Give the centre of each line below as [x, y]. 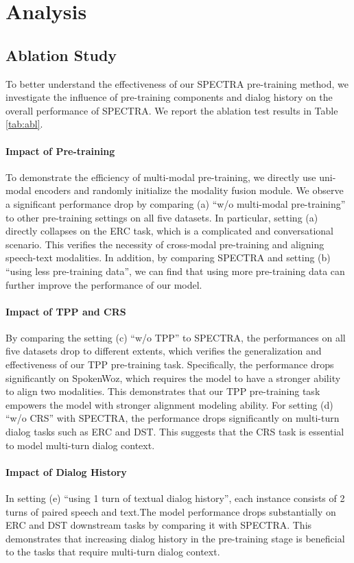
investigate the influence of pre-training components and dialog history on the [169, 97]
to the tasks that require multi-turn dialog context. [113, 552]
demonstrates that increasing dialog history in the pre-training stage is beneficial [175, 538]
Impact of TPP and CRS [66, 311]
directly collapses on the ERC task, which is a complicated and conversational [169, 231]
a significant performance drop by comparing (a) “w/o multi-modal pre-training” [176, 203]
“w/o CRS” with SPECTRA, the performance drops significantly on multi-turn [173, 418]
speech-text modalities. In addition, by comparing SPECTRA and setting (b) [168, 257]
